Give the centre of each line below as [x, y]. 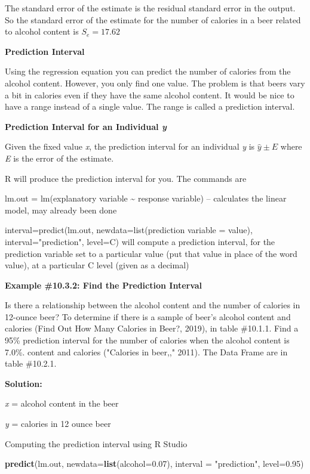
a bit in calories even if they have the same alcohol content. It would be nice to [150, 95]
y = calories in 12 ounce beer [58, 424]
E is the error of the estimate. [59, 158]
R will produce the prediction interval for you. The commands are [126, 178]
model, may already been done [61, 210]
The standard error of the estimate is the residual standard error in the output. [150, 8]
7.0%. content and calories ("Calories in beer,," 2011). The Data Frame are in [146, 351]
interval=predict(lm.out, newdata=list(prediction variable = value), [129, 230]
